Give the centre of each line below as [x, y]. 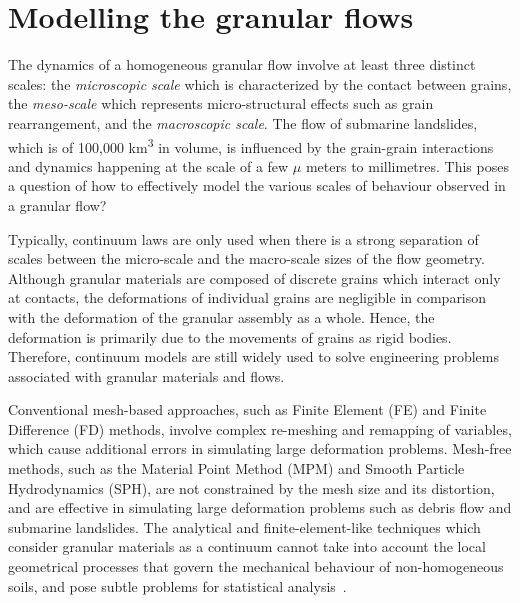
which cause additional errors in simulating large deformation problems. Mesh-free [260, 448]
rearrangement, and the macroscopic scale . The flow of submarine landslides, [243, 122]
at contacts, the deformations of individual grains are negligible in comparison [247, 297]
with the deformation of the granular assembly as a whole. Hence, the [221, 316]
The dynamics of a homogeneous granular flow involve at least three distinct [242, 64]
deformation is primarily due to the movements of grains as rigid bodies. [230, 336]
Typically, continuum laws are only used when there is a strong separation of [243, 238]
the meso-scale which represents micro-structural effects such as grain [221, 103]
